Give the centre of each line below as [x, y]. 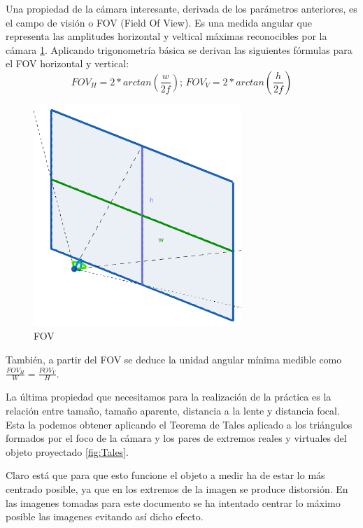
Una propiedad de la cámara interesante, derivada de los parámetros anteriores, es [181, 8]
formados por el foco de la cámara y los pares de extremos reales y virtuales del [176, 438]
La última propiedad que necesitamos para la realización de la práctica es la [169, 397]
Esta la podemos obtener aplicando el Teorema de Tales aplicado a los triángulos [179, 424]
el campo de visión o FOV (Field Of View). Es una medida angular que [159, 22]
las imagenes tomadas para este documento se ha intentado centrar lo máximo [173, 502]
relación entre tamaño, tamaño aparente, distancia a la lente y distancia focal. [173, 411]
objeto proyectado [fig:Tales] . [67, 451]
